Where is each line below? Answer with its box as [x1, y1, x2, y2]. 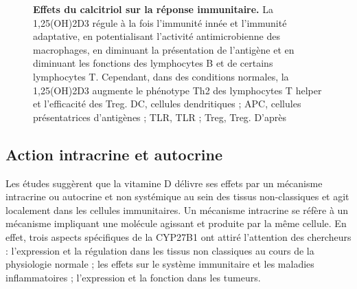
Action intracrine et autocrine [5, 143, 223, 164]
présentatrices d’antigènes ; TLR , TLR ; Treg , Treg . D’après [33, 109, 287, 124]
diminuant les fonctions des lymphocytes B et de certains [33, 56, 273, 70]
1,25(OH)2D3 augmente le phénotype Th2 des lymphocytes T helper [33, 83, 322, 97]
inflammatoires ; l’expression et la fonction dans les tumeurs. [5, 270, 261, 284]
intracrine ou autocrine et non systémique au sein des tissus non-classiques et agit [5, 189, 349, 204]
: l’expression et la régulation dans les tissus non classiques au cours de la [5, 243, 314, 257]
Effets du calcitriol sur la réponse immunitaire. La [33, 2, 273, 16]
